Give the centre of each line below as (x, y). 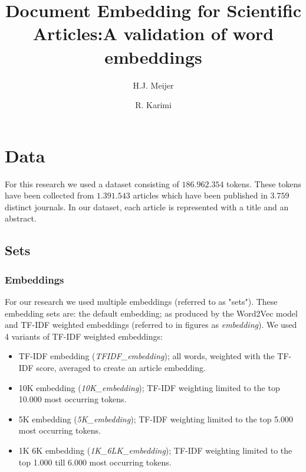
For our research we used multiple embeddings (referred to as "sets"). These (141, 301)
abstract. (21, 218)
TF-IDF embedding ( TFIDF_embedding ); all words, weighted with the (147, 356)
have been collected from (50, 195)
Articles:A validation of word (153, 33)
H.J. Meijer (153, 85)
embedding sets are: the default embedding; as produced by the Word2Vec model (151, 313)
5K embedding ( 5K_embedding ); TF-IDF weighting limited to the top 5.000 (156, 419)
